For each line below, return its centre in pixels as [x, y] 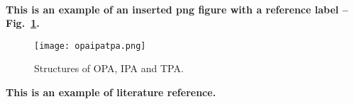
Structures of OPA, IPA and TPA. [109, 68]
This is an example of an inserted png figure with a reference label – [177, 9]
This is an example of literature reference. [111, 92]
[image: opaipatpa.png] [90, 46]
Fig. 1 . [23, 23]
